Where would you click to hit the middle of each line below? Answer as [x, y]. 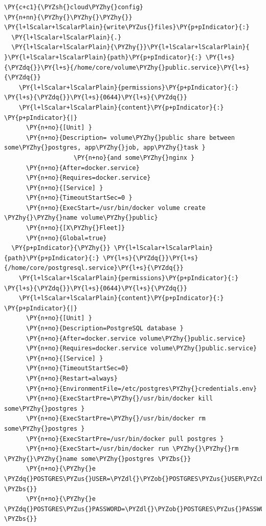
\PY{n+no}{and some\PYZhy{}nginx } [134, 157]
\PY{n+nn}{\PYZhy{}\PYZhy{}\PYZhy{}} [68, 17]
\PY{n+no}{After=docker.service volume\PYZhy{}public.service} [136, 338]
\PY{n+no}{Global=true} [66, 238]
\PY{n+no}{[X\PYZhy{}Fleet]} [75, 228]
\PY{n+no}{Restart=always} [72, 378]
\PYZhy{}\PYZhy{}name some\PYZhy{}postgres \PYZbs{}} [98, 459]
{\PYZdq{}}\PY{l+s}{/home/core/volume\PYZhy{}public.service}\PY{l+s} [127, 67]
